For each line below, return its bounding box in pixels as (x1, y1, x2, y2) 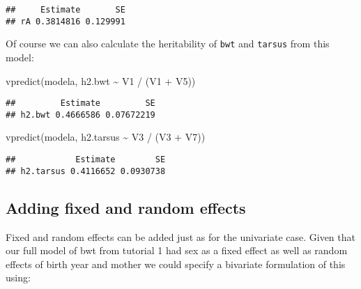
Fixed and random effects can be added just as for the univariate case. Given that (6, 229, 355, 244)
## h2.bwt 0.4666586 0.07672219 (6, 109, 155, 120)
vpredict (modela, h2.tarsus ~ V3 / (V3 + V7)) (6, 130, 206, 144)
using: (6, 270, 31, 285)
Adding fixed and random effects (6, 196, 246, 218)
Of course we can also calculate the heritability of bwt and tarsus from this (6, 36, 330, 51)
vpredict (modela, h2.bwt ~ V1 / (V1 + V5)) (6, 73, 196, 88)
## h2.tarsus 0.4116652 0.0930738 (6, 166, 166, 176)
